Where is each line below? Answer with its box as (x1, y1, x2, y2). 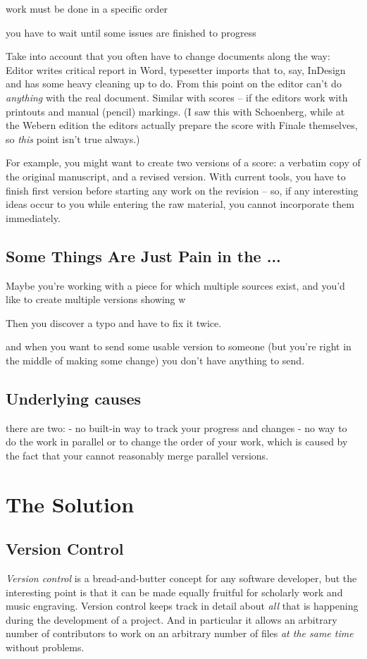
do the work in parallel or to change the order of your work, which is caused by (6, 434, 348, 449)
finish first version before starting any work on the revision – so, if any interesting (6, 183, 359, 197)
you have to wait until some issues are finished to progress (6, 25, 256, 39)
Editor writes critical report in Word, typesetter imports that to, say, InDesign (6, 62, 346, 77)
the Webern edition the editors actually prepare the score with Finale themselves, (6, 118, 358, 133)
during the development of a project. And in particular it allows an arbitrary (6, 612, 337, 627)
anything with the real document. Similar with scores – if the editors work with (6, 90, 348, 104)
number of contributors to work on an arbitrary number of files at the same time (6, 626, 354, 641)
